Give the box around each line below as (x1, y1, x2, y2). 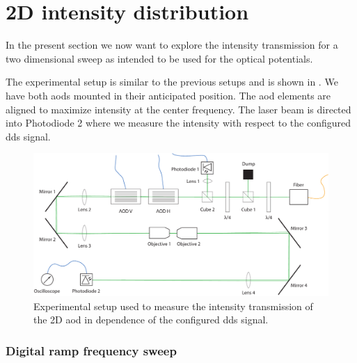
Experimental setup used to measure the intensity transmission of (33, 298, 313, 313)
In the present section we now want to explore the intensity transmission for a (6, 38, 338, 52)
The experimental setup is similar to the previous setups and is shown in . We (6, 74, 338, 89)
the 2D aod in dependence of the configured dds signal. (33, 312, 269, 327)
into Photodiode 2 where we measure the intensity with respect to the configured (6, 115, 351, 130)
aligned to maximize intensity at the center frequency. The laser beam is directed (6, 102, 351, 116)
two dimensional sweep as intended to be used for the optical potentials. (6, 51, 313, 65)
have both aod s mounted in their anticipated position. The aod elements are (6, 88, 331, 102)
